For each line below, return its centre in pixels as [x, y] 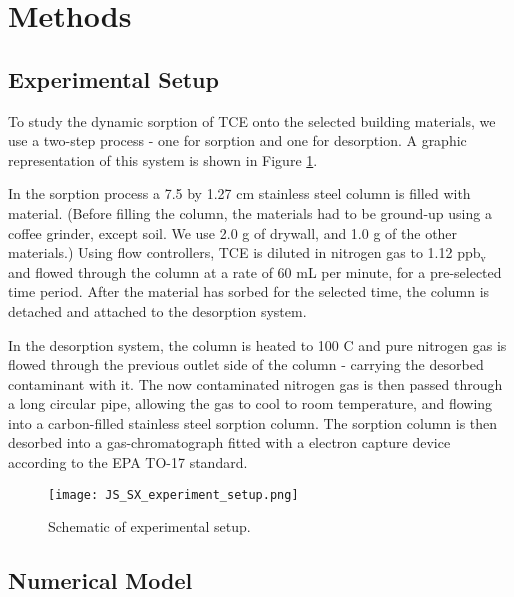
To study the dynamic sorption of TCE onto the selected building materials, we [252, 120]
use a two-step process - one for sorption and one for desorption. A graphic [237, 140]
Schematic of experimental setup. [149, 526]
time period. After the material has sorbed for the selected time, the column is [249, 291]
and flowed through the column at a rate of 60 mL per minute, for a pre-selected [255, 271]
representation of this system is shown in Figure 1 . [163, 159]
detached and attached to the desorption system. [157, 310]
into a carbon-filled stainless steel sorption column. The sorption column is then [253, 422]
